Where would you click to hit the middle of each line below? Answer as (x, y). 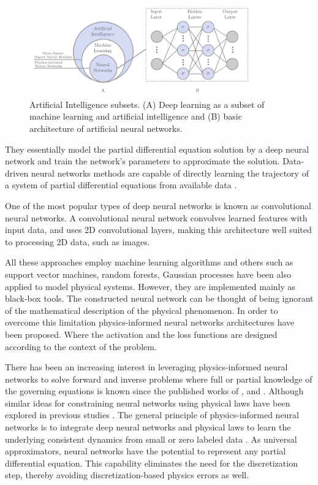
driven (17, 173)
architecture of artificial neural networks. (106, 128)
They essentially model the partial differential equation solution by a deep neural (157, 149)
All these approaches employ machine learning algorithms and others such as (149, 262)
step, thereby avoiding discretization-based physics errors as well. (127, 475)
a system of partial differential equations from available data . (121, 185)
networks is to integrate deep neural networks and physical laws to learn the (148, 427)
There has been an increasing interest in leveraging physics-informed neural (146, 367)
